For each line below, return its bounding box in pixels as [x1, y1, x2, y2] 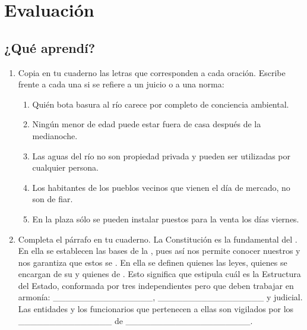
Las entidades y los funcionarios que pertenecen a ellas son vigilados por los [18, 303, 294, 315]
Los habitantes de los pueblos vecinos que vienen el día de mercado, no [32, 181, 290, 193]
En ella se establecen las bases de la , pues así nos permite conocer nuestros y [18, 244, 300, 257]
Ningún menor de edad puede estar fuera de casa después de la [32, 118, 261, 130]
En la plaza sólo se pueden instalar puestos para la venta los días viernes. [32, 212, 299, 225]
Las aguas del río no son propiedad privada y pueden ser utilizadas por [32, 149, 291, 162]
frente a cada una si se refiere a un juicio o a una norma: [18, 78, 224, 90]
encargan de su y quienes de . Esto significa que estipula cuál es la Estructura [18, 268, 301, 280]
